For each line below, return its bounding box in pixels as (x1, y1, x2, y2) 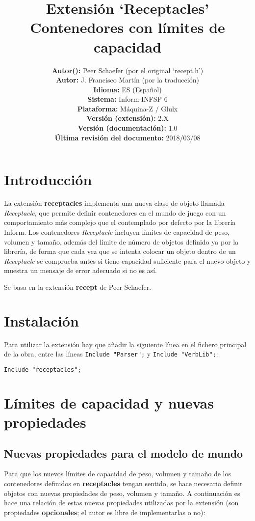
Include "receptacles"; (4, 366, 81, 373)
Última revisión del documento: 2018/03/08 (54, 132, 201, 142)
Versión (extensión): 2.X (86, 113, 169, 123)
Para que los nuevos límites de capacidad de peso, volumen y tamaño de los (4, 468, 231, 479)
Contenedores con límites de (30, 17, 225, 37)
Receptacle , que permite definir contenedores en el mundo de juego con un (4, 207, 226, 218)
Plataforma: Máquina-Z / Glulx (77, 103, 178, 113)
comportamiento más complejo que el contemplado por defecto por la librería (4, 217, 236, 227)
